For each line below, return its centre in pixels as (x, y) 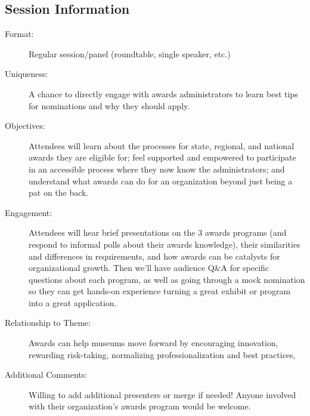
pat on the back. (59, 192)
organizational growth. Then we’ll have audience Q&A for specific (149, 268)
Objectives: (25, 126)
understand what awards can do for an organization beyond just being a (161, 181)
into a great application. (73, 302)
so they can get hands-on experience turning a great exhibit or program (160, 291)
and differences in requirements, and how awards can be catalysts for (154, 256)
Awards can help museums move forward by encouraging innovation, (154, 343)
